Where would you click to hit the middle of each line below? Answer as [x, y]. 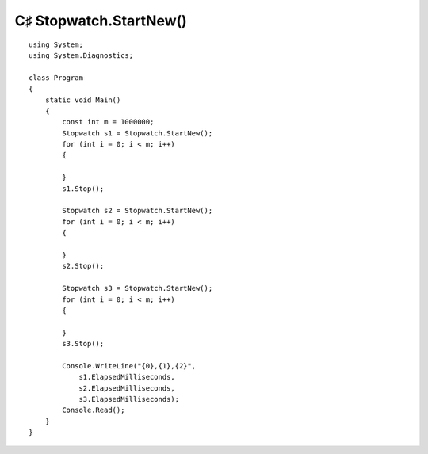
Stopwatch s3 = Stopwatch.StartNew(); [138, 288]
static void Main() [83, 100]
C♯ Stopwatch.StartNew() [101, 21]
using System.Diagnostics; [81, 55]
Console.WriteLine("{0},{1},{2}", [129, 366]
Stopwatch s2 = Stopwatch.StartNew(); [138, 211]
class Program [56, 78]
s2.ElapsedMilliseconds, [127, 388]
